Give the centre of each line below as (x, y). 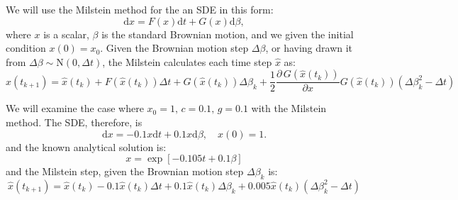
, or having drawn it (309, 48)
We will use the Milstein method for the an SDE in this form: (140, 9)
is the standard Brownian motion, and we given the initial (228, 34)
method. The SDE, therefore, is (74, 122)
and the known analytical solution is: (86, 146)
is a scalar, (66, 34)
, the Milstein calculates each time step (187, 61)
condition (26, 48)
